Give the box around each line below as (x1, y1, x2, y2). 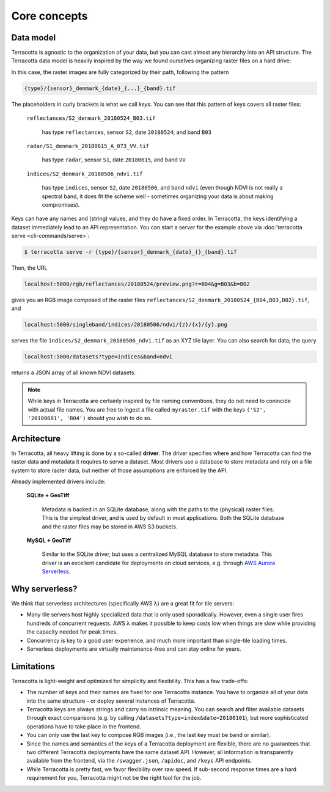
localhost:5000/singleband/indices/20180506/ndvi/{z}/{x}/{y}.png (24, 321, 227, 328)
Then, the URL (11, 264, 48, 272)
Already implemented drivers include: (11, 478, 106, 486)
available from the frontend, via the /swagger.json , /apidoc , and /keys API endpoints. (26, 757, 252, 764)
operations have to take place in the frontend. (26, 722, 142, 730)
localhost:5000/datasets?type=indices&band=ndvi (24, 353, 173, 360)
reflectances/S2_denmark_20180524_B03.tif (26, 115, 156, 122)
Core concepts (11, 9, 88, 23)
